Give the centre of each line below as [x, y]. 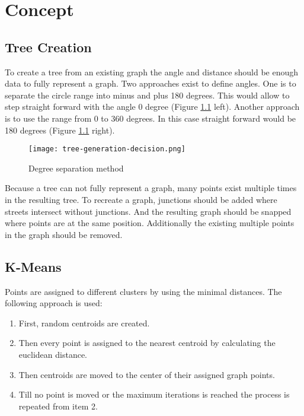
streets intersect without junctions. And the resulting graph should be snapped [148, 211]
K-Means [33, 266]
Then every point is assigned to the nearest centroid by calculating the [147, 343]
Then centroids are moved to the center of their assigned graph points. [147, 374]
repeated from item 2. [58, 406]
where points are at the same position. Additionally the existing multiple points [150, 223]
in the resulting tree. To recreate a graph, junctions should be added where [141, 199]
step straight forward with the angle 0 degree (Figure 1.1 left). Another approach [152, 107]
